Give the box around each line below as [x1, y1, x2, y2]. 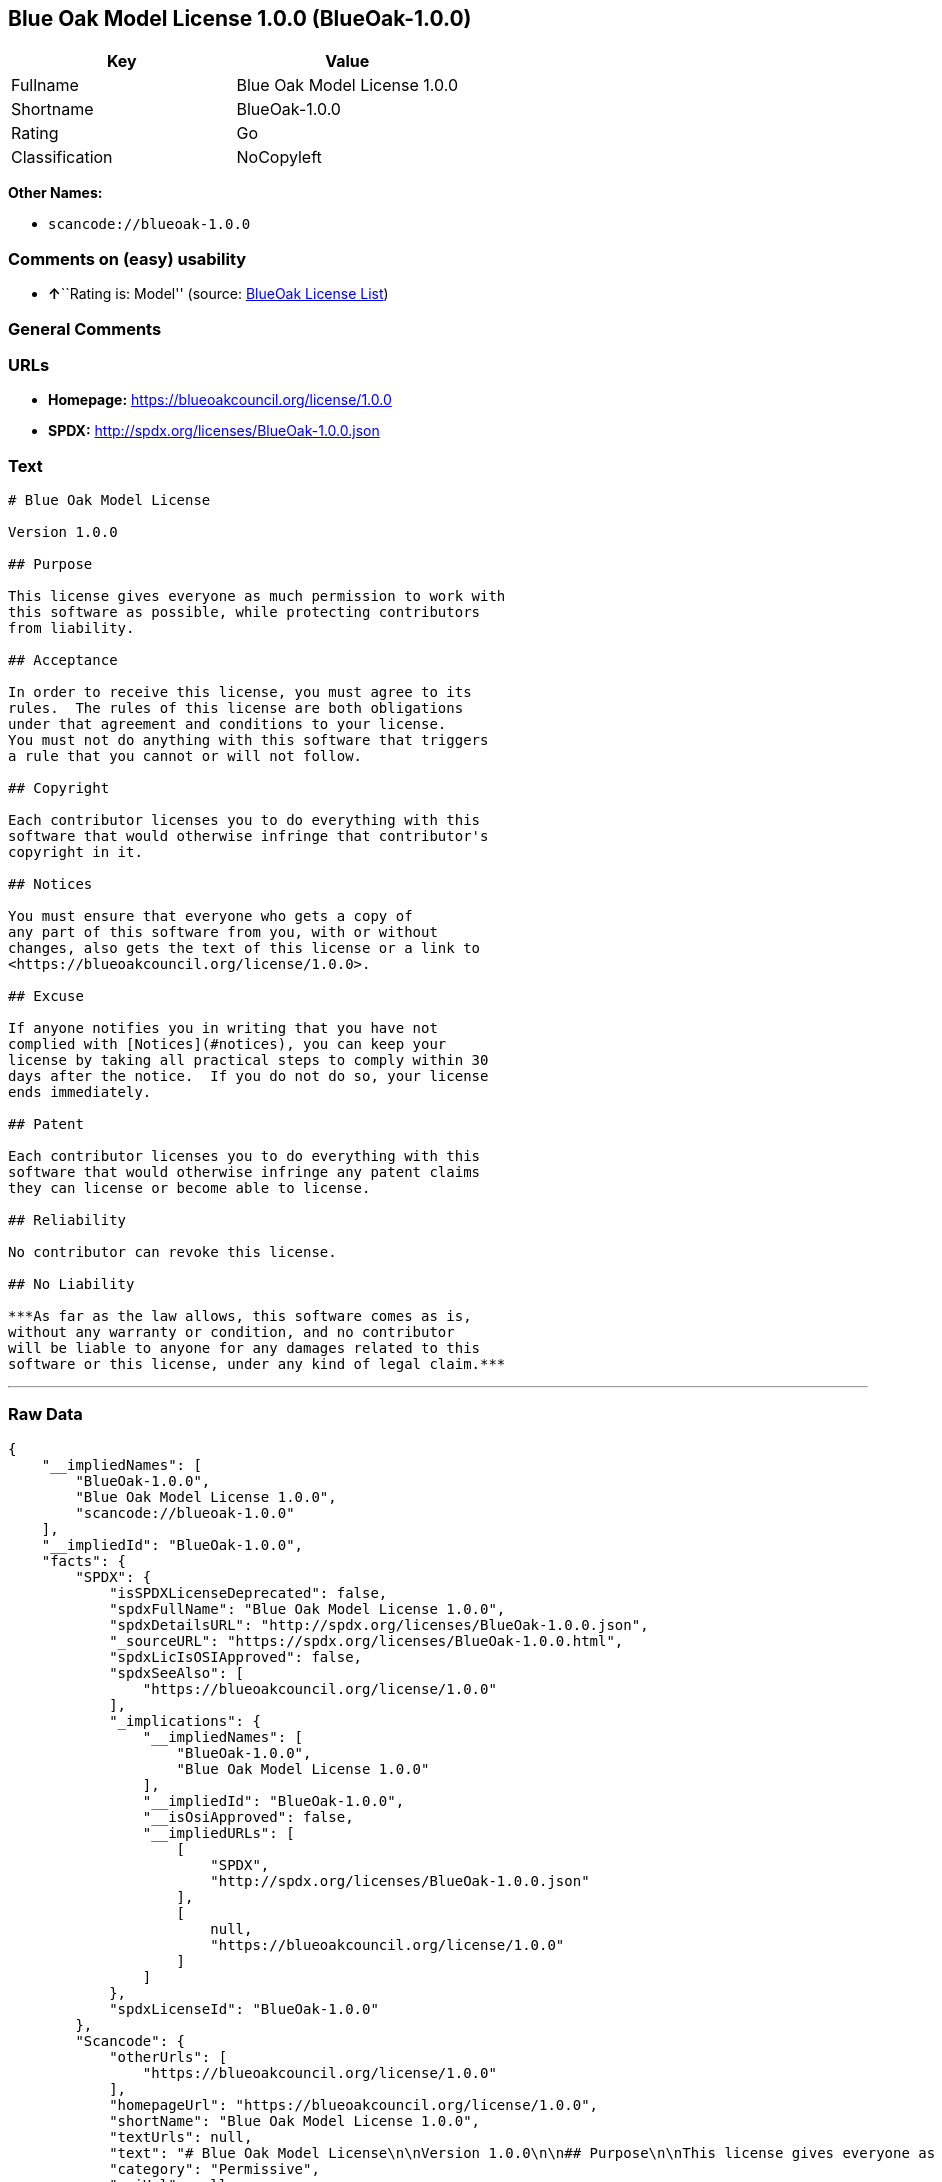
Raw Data [8, 1404, 83, 1425]
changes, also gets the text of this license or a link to [8, 940, 481, 957]
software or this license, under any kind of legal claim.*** [8, 1356, 506, 1373]
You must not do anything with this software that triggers [8, 732, 489, 749]
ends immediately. [8, 1084, 152, 1101]
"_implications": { [109, 1712, 261, 1729]
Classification [11, 147, 113, 168]
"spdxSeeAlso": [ [109, 1664, 245, 1681]
